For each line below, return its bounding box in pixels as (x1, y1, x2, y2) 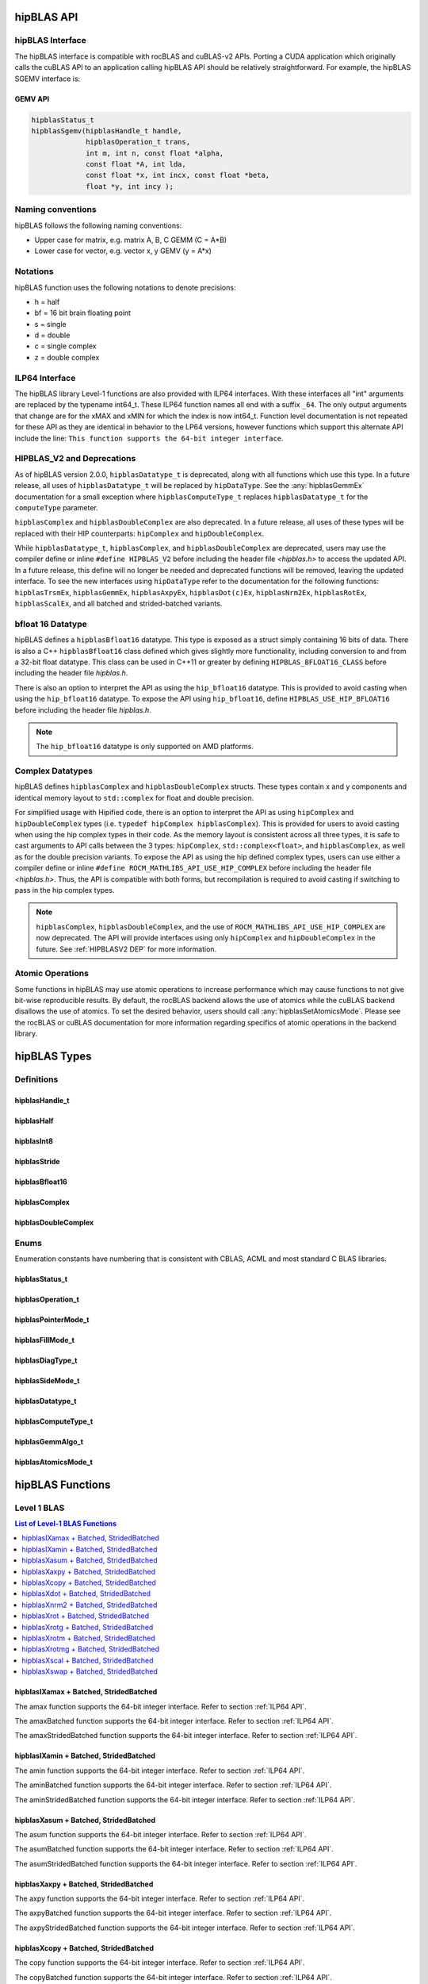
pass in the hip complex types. (14, 885, 115, 894)
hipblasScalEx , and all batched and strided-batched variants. (14, 599, 223, 609)
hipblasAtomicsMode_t (14, 1457, 93, 1467)
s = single (34, 319, 67, 329)
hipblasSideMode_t (14, 1375, 80, 1385)
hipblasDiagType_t (14, 1355, 78, 1365)
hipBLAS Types (14, 1050, 92, 1063)
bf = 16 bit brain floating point (34, 308, 131, 317)
